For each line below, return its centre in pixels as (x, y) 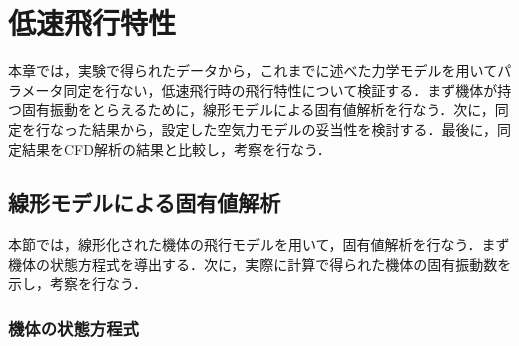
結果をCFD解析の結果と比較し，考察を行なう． (176, 148)
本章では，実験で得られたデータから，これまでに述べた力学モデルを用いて (253, 70)
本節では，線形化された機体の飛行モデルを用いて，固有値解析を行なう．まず (259, 244)
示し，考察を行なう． (77, 283)
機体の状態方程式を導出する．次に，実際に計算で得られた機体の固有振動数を (260, 263)
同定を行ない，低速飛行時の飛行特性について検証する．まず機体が (280, 89)
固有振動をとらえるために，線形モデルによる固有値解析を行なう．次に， (258, 109)
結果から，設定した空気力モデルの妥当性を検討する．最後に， (294, 128)
